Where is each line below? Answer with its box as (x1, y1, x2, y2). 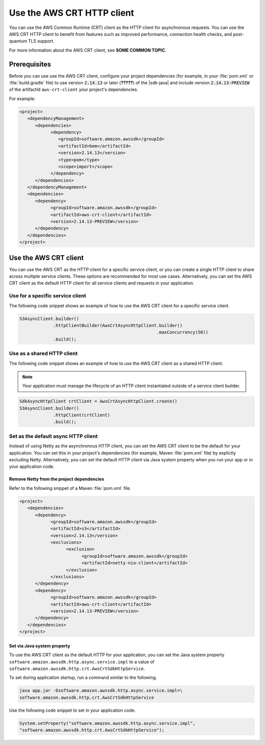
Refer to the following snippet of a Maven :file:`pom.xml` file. (9, 485, 131, 491)
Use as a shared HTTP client (9, 350, 78, 357)
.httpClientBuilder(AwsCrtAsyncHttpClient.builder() (53, 323, 183, 328)
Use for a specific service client (9, 293, 86, 299)
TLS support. (28, 38, 55, 44)
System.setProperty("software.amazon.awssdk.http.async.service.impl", (19, 720, 196, 726)
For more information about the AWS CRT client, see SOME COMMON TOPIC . (9, 47, 166, 53)
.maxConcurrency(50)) (156, 329, 209, 335)
